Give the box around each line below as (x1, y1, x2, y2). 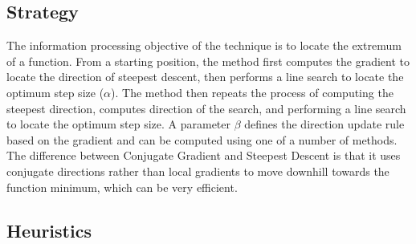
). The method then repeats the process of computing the (111, 83, 394, 100)
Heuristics (6, 218, 92, 242)
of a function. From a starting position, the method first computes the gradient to (6, 52, 410, 69)
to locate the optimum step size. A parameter (6, 116, 231, 132)
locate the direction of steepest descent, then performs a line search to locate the (6, 68, 404, 85)
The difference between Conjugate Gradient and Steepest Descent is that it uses (6, 147, 401, 164)
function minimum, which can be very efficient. (6, 178, 238, 195)
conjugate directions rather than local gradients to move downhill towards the (6, 162, 389, 179)
